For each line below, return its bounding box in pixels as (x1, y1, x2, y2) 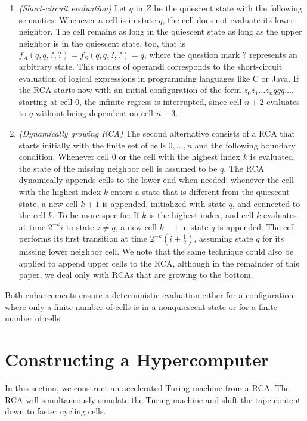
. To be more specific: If (52, 209, 139, 221)
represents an (249, 48, 297, 61)
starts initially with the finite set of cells (18, 138, 166, 151)
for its (262, 232, 284, 244)
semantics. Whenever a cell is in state (18, 13, 156, 26)
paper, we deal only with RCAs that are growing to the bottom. (18, 268, 253, 281)
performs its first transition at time (18, 232, 147, 244)
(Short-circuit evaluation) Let (18, 2, 127, 14)
